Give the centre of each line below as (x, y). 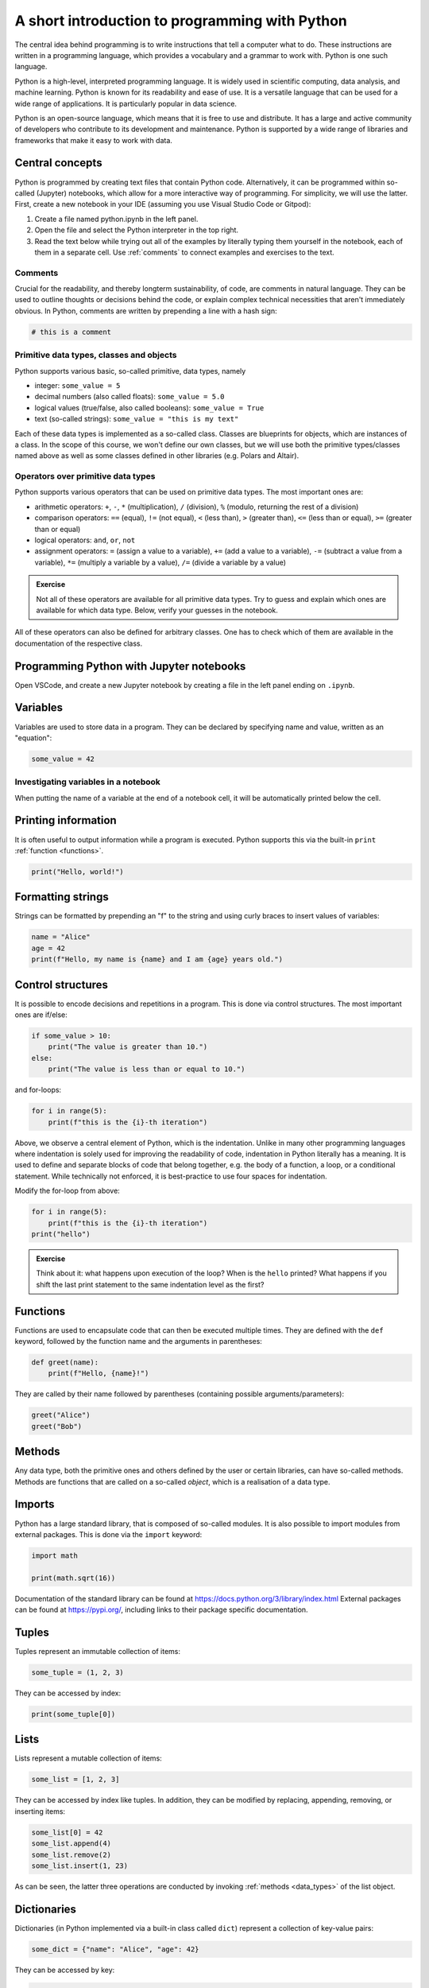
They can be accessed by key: (65, 1970)
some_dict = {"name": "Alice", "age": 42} (115, 1949)
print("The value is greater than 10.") (128, 1047)
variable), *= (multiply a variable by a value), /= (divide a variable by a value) (160, 562)
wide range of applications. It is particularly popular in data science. (126, 103)
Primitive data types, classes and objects (96, 355)
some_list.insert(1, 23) (80, 1866)
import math (55, 1555)
